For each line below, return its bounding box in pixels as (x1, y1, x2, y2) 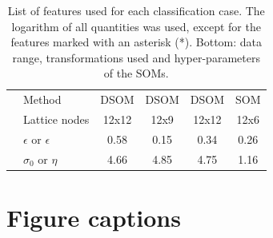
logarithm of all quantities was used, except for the (11, 18, 261, 34)
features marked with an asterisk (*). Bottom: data (10, 34, 263, 50)
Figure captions (6, 201, 181, 234)
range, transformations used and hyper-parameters (12, 49, 260, 65)
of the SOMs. (103, 65, 169, 81)
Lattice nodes (23, 111, 90, 128)
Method (23, 91, 62, 108)
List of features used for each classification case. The (7, 2, 265, 18)
